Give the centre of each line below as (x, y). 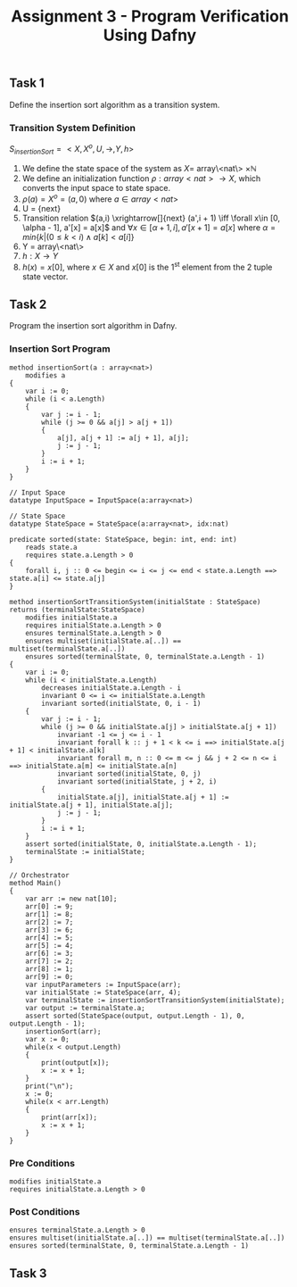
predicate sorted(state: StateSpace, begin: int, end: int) (124, 539)
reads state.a (51, 547)
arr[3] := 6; (49, 930)
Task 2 (28, 305)
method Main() (36, 883)
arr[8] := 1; (49, 969)
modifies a (45, 375)
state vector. (45, 276)
